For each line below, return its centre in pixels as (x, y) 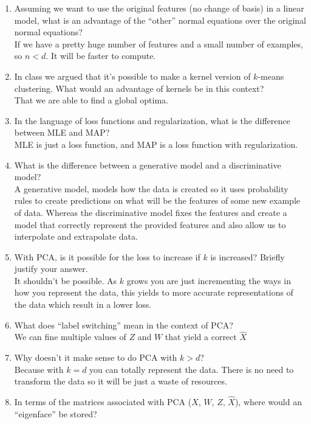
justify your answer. (51, 269)
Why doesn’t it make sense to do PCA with (96, 357)
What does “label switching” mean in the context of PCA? (124, 325)
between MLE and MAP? (62, 132)
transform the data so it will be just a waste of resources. (121, 381)
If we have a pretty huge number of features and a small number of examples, (159, 43)
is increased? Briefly (248, 256)
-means (271, 76)
